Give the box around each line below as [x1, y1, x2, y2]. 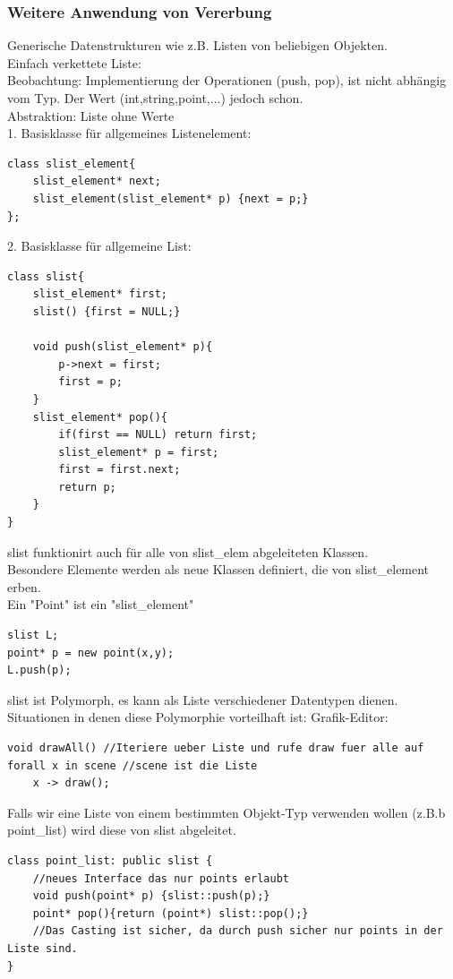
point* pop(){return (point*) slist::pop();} [32, 906, 309, 920]
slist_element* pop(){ [32, 410, 167, 424]
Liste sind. [7, 941, 78, 955]
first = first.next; [58, 463, 181, 477]
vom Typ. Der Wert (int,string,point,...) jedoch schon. [7, 89, 303, 107]
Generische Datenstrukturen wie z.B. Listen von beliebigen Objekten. [7, 36, 388, 55]
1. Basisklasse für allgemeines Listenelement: [7, 124, 252, 142]
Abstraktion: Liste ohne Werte [7, 106, 175, 125]
